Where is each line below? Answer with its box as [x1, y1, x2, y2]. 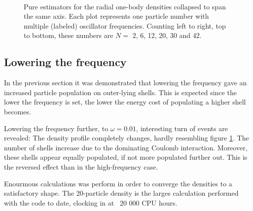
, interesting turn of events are [136, 123, 228, 133]
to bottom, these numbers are [24, 30, 113, 40]
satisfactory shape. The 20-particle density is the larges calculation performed [4, 188, 239, 198]
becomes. [4, 106, 31, 116]
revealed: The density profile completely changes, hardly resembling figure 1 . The [4, 133, 249, 143]
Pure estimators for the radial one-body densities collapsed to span [24, 1, 226, 11]
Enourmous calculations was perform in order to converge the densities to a [4, 178, 232, 188]
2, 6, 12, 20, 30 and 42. [132, 30, 202, 40]
